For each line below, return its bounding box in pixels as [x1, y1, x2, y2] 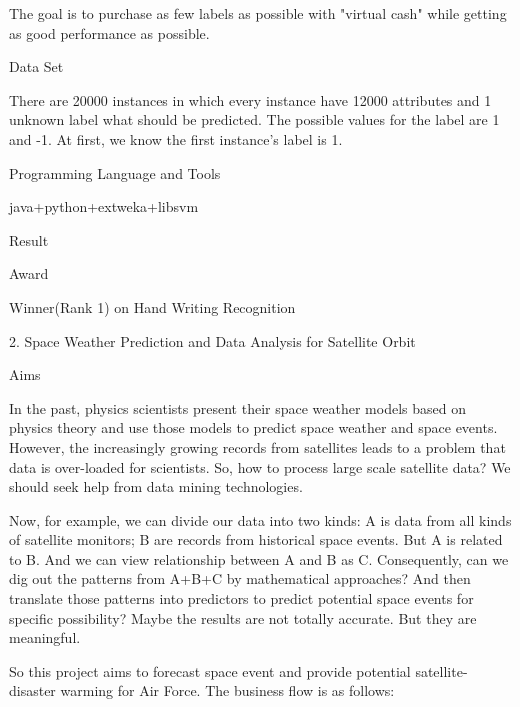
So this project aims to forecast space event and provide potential [9, 660, 411, 681]
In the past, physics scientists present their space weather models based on [9, 397, 466, 418]
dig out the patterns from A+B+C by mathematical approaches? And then [9, 568, 471, 589]
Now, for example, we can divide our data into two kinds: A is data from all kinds [9, 509, 512, 530]
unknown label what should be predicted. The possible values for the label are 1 [9, 109, 500, 130]
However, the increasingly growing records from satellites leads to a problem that [9, 436, 506, 457]
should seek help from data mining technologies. [9, 476, 303, 497]
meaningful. [9, 627, 81, 648]
